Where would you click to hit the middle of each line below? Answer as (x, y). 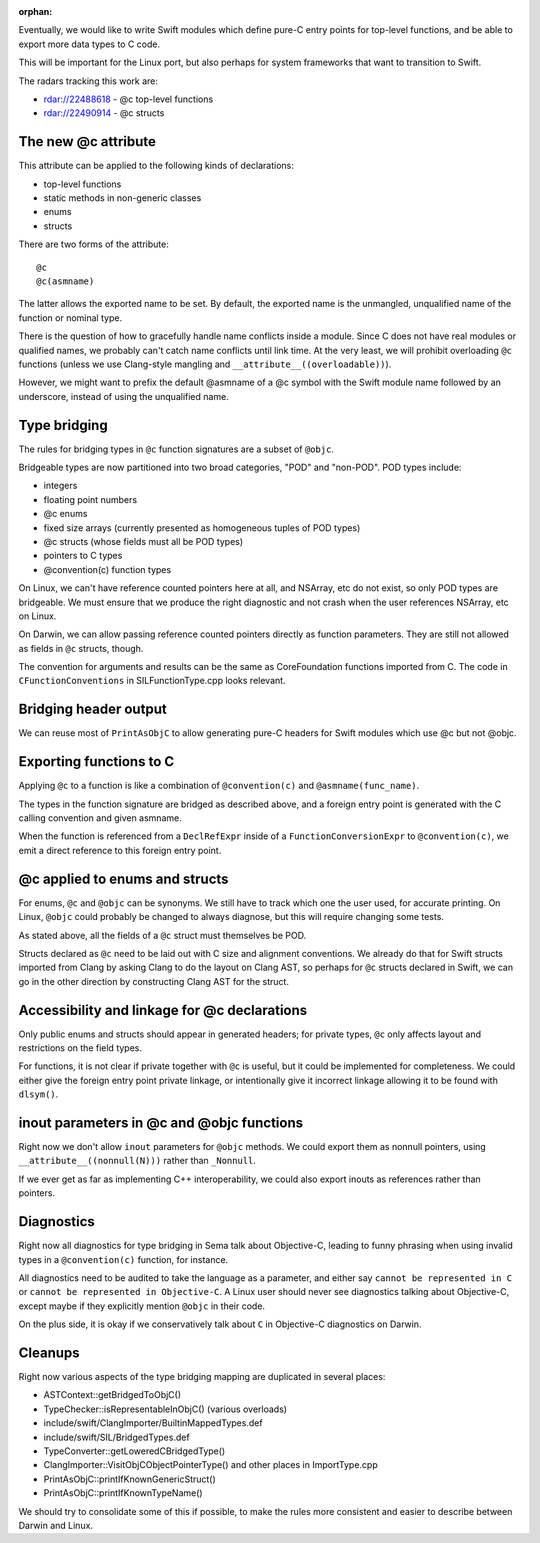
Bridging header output (92, 709)
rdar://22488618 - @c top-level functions (128, 99)
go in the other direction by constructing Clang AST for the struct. (154, 981)
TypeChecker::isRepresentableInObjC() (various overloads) (165, 1409)
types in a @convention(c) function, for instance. (123, 1259)
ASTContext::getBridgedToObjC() (112, 1395)
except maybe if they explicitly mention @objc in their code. (141, 1306)
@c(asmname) (65, 281)
